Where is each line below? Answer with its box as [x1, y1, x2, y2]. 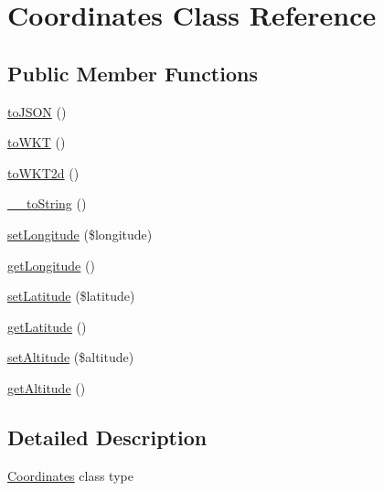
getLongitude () [7, 255, 95, 274]
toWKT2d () [7, 163, 80, 182]
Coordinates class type [7, 465, 133, 485]
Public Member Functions [7, 59, 258, 87]
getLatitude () [7, 316, 87, 336]
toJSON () [7, 101, 67, 121]
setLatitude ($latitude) [7, 286, 135, 305]
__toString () [7, 194, 87, 213]
